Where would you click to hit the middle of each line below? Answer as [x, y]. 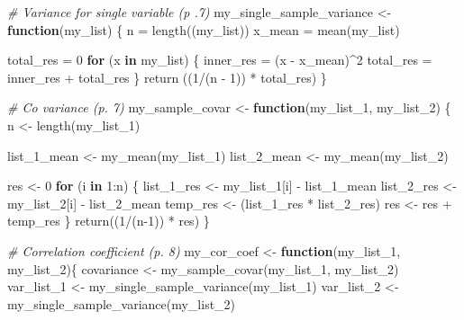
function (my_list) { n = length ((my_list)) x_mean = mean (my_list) [204, 29]
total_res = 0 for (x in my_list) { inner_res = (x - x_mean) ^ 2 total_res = [220, 60]
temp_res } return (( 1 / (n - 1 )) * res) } [109, 221]
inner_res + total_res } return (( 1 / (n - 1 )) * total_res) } [167, 77]
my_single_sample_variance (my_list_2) [122, 303]
